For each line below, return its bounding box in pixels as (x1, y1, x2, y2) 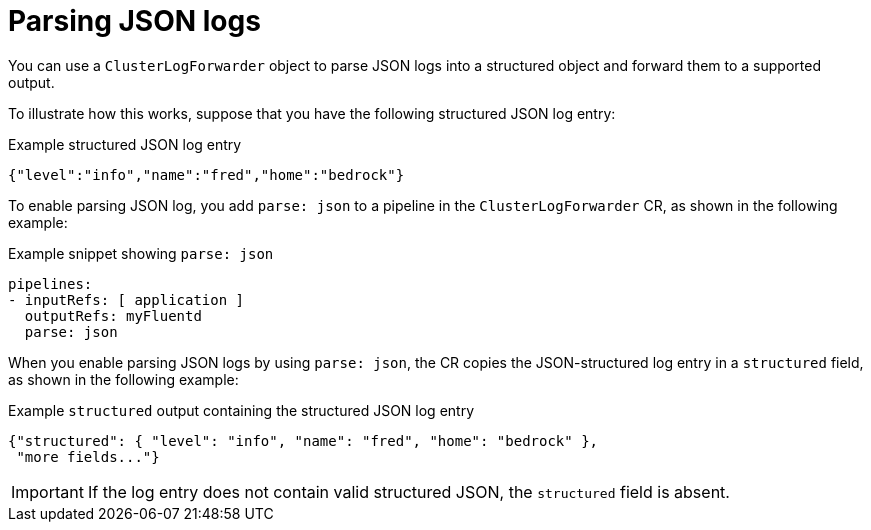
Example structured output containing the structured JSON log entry (8, 401, 475, 419)
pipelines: (8, 275, 93, 292)
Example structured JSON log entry (8, 135, 242, 153)
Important (11, 481, 84, 502)
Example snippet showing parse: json (8, 244, 274, 262)
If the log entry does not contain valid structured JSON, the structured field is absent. (87, 481, 730, 502)
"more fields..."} (16, 448, 160, 465)
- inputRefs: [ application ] (8, 291, 245, 308)
